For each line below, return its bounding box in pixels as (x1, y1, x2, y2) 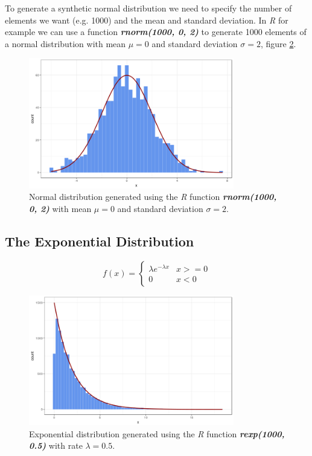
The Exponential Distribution (5, 231, 194, 250)
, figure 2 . (260, 37, 296, 50)
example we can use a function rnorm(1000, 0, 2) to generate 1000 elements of (5, 25, 307, 38)
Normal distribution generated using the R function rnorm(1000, (29, 190, 277, 203)
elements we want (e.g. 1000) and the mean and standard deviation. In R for (5, 13, 288, 26)
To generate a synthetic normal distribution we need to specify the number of (5, 2, 292, 14)
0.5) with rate (29, 439, 83, 452)
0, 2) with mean (29, 202, 92, 214)
